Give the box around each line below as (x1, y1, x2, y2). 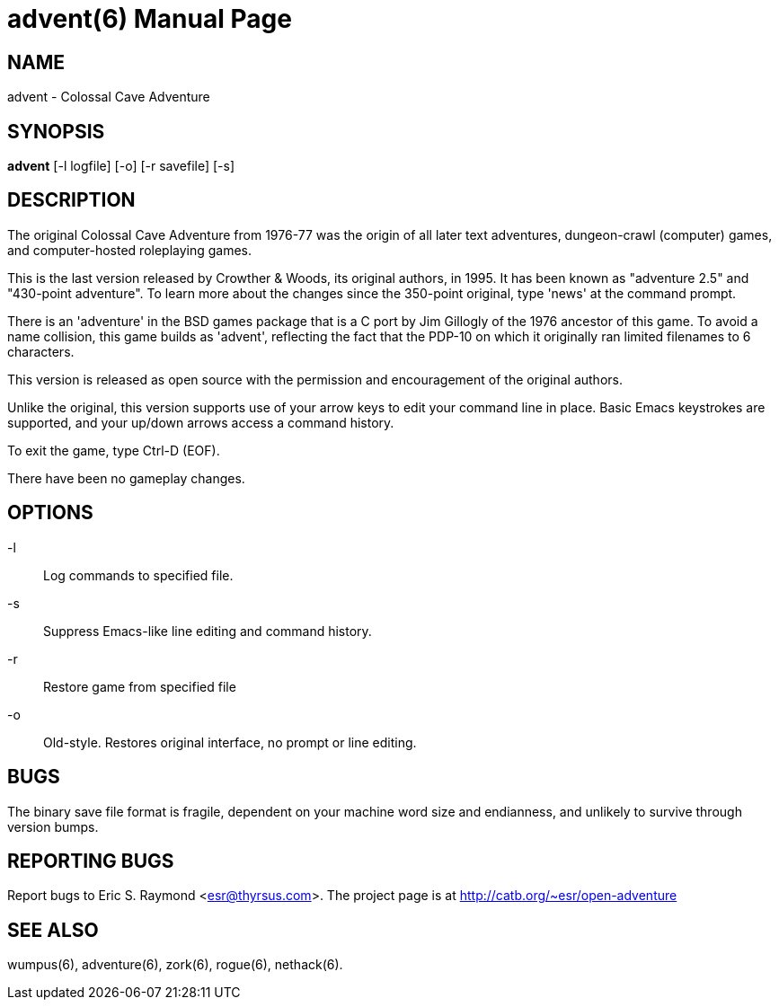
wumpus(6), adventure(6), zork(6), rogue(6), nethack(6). (7, 957, 343, 973)
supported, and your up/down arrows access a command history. (7, 414, 394, 430)
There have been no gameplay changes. (7, 470, 245, 486)
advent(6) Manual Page (7, 4, 292, 34)
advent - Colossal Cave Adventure (7, 89, 210, 105)
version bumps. (7, 818, 99, 835)
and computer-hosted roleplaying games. (7, 242, 252, 258)
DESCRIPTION (7, 189, 136, 212)
